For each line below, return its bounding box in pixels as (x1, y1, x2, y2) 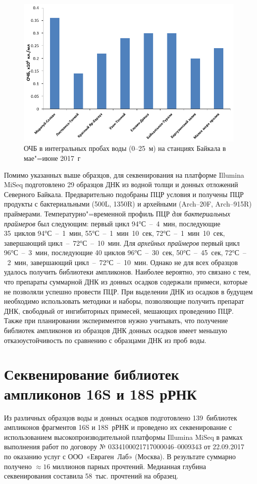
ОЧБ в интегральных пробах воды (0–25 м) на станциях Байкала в (24, 143, 226, 153)
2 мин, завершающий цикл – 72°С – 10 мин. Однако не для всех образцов (7, 257, 238, 267)
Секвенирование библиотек (4, 364, 179, 384)
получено (4, 461, 32, 471)
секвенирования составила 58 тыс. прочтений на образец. (4, 471, 178, 481)
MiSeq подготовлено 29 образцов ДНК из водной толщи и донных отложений (4, 179, 238, 190)
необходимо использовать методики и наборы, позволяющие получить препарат (4, 296, 244, 306)
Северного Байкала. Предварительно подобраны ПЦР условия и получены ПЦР (4, 189, 244, 199)
